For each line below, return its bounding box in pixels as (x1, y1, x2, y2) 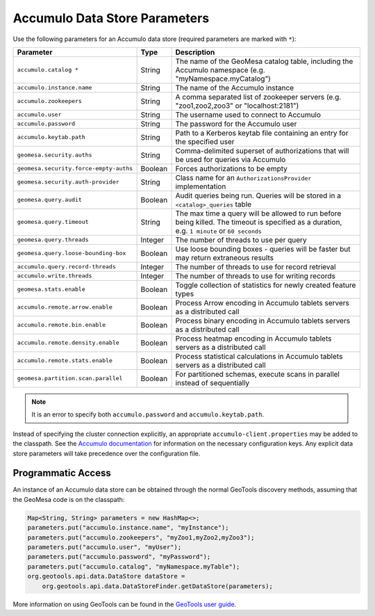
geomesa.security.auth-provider (17, 178, 119, 186)
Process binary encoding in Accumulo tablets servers (175, 316, 351, 325)
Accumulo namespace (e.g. (175, 65, 265, 74)
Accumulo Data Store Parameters (12, 10, 210, 26)
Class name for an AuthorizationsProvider (175, 172, 312, 182)
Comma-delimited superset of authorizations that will (175, 146, 349, 156)
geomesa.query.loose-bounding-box (17, 250, 126, 257)
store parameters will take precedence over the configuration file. (12, 449, 201, 457)
